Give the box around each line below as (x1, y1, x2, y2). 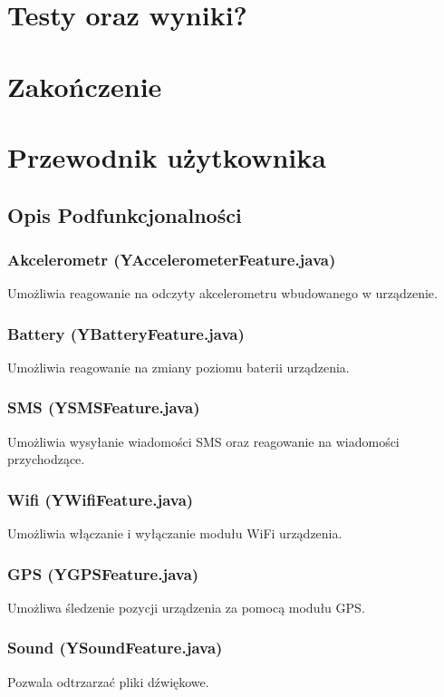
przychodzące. (7, 450, 85, 469)
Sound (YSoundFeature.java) (7, 636, 223, 659)
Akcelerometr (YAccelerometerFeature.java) (7, 247, 336, 270)
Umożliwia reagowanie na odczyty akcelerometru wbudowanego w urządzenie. (7, 284, 438, 303)
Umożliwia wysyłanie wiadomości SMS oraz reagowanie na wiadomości (7, 431, 400, 450)
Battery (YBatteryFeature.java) (7, 322, 245, 344)
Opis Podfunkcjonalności (7, 200, 242, 228)
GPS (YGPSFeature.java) (7, 562, 199, 585)
